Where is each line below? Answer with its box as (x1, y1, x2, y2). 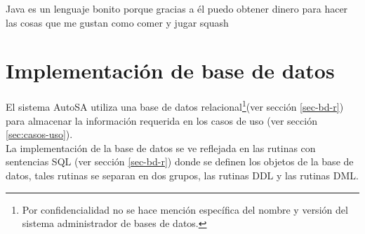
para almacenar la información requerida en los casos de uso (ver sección (6, 113, 317, 128)
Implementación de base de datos (6, 56, 335, 85)
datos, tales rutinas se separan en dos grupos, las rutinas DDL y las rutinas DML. (6, 167, 359, 182)
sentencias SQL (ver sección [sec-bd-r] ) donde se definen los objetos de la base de (6, 154, 354, 169)
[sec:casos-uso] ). (6, 127, 73, 142)
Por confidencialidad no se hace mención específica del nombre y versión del (22, 202, 348, 216)
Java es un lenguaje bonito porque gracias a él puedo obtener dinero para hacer (6, 1, 348, 15)
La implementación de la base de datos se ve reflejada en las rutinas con (6, 140, 316, 155)
